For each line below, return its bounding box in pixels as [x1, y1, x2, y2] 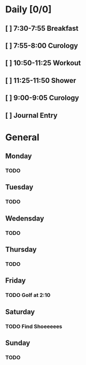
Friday [5, 276, 26, 285]
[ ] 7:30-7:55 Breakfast [5, 24, 79, 33]
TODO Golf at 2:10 [5, 292, 51, 299]
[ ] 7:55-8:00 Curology [5, 41, 78, 50]
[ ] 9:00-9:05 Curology [5, 94, 79, 102]
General [5, 132, 40, 143]
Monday [5, 152, 32, 161]
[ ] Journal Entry [5, 111, 58, 120]
